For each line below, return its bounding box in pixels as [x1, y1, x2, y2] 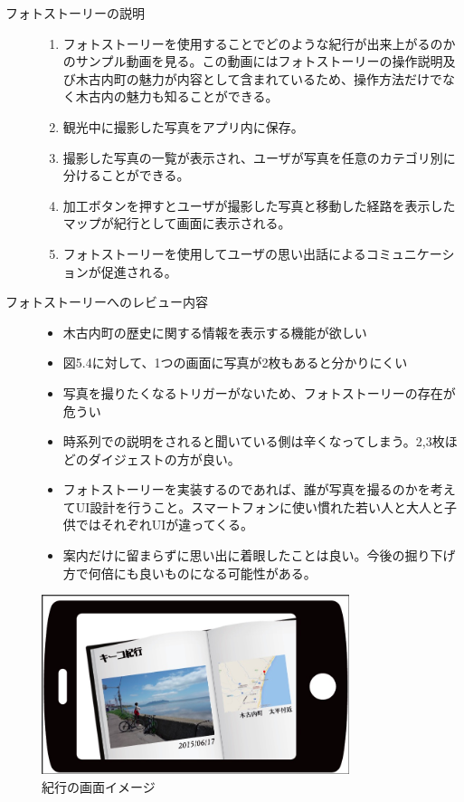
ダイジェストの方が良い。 [88, 449, 241, 468]
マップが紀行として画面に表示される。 [62, 214, 291, 233]
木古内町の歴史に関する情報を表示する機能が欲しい [62, 322, 367, 341]
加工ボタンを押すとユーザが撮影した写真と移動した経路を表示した [62, 196, 456, 215]
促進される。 [100, 262, 177, 281]
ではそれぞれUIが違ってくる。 [75, 515, 253, 534]
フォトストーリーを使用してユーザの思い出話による [62, 243, 366, 263]
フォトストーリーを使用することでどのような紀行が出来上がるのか [62, 33, 456, 53]
